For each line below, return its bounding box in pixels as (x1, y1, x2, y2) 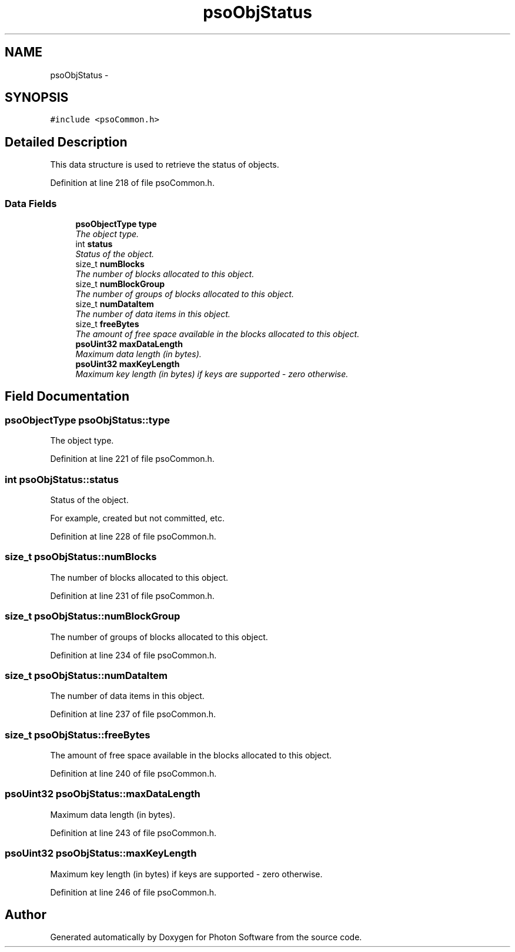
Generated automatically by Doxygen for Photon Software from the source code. (50, 932, 362, 943)
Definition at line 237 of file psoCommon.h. (50, 709, 216, 720)
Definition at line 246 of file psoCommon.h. (50, 887, 217, 897)
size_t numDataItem (75, 299, 154, 309)
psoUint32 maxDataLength (75, 339, 183, 349)
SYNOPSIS (5, 90, 69, 105)
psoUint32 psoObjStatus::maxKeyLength (5, 847, 197, 860)
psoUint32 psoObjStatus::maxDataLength (5, 788, 200, 800)
